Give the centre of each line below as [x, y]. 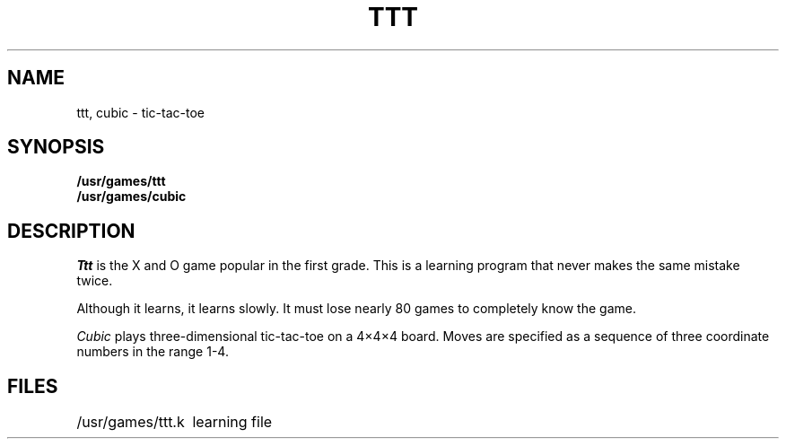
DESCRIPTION [71, 231]
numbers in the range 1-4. [153, 352]
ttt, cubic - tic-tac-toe [141, 112]
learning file [232, 422]
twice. [95, 281]
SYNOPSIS [56, 147]
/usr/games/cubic [131, 197]
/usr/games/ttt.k [131, 422]
